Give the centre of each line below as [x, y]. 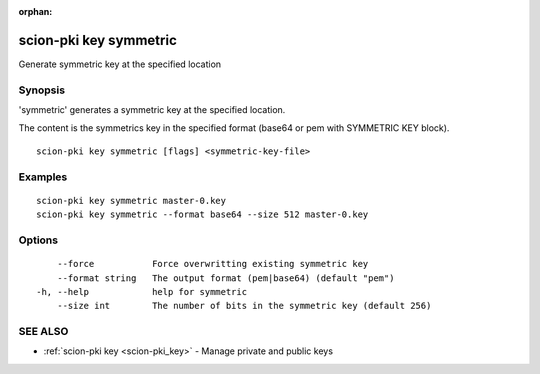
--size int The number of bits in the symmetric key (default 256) [244, 306]
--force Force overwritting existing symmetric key [212, 264]
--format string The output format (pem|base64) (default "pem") [225, 278]
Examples [43, 177]
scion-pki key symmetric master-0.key [131, 200]
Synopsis [41, 90]
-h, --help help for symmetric [142, 291]
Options [38, 240]
